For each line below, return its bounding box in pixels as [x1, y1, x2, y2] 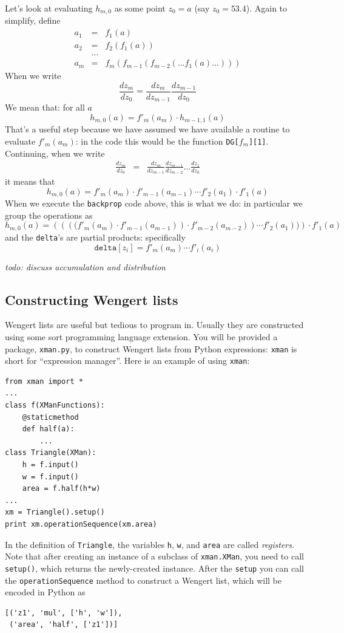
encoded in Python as [5, 586, 86, 598]
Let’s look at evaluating [5, 2, 93, 14]
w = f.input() [22, 472, 79, 481]
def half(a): [22, 425, 75, 434]
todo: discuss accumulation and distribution [5, 260, 166, 273]
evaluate [5, 134, 36, 147]
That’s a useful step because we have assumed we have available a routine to [5, 123, 290, 135]
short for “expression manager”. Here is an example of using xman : [5, 354, 250, 367]
